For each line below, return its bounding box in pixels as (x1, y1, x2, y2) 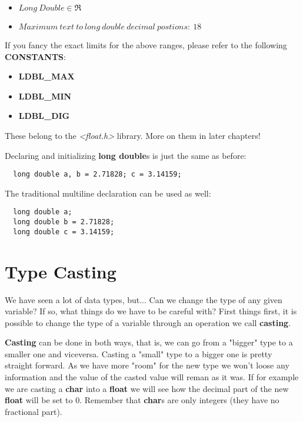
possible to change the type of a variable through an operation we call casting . (5, 316, 291, 328)
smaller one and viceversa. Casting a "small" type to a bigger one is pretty (5, 347, 272, 360)
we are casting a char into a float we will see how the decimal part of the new (5, 382, 289, 394)
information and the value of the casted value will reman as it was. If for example (5, 371, 299, 383)
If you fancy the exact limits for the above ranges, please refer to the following (5, 39, 287, 51)
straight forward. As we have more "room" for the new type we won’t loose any (5, 359, 289, 371)
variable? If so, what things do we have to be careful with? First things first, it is (5, 305, 297, 317)
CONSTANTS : (5, 50, 66, 62)
